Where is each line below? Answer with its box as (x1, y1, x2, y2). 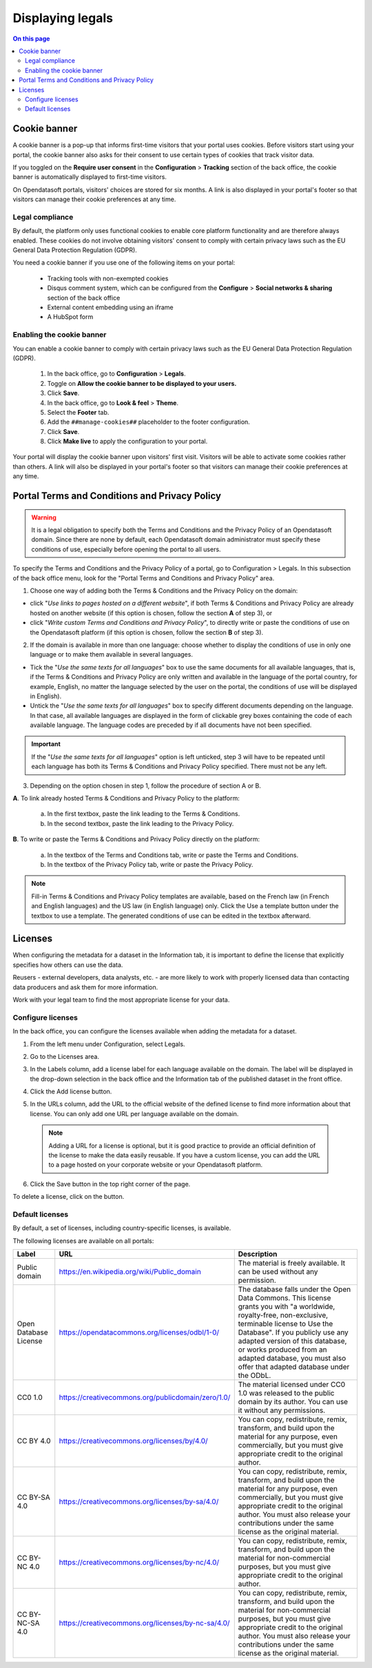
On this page (12, 34, 50, 43)
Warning (31, 513, 56, 522)
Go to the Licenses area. (30, 1052, 100, 1060)
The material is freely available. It (238, 1258, 346, 1268)
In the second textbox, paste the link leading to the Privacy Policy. (47, 819, 234, 827)
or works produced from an (238, 1345, 327, 1355)
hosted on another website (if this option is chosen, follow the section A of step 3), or (30, 608, 273, 617)
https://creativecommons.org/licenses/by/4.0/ (59, 1437, 208, 1446)
